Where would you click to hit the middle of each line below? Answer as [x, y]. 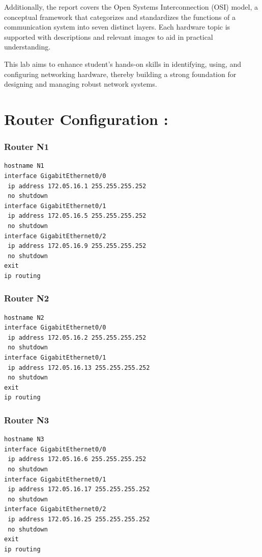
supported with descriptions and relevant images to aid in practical [109, 36]
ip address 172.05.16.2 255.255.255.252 [77, 337]
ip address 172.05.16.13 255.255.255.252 [79, 368]
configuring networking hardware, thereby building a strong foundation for [120, 74]
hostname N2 [24, 318]
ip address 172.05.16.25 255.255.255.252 [79, 519]
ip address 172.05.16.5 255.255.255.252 [77, 216]
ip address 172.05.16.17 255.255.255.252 [79, 489]
